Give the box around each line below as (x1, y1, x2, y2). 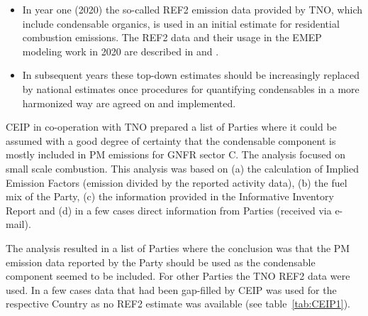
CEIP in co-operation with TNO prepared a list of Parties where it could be (6, 119, 337, 134)
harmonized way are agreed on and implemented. (22, 95, 236, 110)
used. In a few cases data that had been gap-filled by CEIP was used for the (6, 282, 337, 297)
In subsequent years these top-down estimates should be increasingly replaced (22, 67, 359, 82)
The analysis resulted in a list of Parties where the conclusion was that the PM (6, 240, 350, 255)
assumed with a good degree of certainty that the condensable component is (6, 133, 336, 148)
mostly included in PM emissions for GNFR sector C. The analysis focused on (6, 147, 345, 162)
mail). (6, 217, 31, 231)
